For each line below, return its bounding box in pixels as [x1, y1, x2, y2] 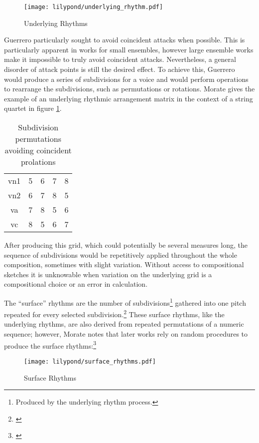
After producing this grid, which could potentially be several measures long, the [4, 240, 248, 250]
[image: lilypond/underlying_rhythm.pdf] [24, 3, 163, 10]
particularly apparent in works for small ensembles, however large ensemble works [4, 44, 254, 54]
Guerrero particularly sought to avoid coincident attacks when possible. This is [4, 34, 245, 45]
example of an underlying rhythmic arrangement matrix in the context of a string [4, 93, 253, 103]
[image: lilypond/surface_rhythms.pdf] [24, 358, 156, 365]
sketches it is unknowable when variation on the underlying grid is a [4, 269, 212, 279]
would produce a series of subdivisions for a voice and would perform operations [4, 73, 249, 84]
